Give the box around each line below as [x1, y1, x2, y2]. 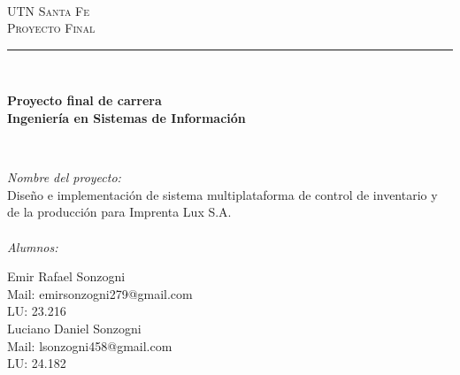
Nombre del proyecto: [7, 168, 121, 187]
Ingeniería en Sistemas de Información [7, 108, 246, 126]
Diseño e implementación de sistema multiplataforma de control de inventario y [7, 185, 438, 203]
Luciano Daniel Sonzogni [7, 318, 142, 337]
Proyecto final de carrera [7, 91, 162, 110]
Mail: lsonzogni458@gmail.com [7, 336, 172, 355]
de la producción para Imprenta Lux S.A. [7, 203, 232, 221]
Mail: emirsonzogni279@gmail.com [7, 284, 193, 302]
